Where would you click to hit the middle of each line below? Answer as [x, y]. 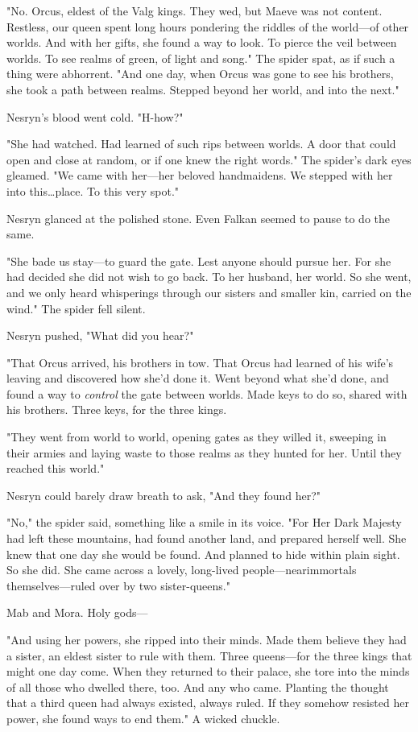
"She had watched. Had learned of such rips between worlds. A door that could [201, 144]
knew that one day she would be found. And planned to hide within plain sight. [203, 554]
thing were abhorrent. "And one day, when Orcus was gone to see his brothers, [200, 74]
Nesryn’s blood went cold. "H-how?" [95, 116]
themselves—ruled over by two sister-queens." [118, 585]
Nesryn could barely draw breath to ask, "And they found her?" [164, 495]
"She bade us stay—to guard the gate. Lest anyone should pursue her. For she [199, 261]
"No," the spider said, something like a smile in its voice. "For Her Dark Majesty [204, 522]
